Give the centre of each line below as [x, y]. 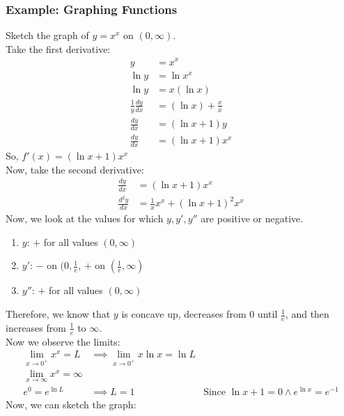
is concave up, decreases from [184, 314]
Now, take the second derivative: [75, 169]
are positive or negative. [252, 218]
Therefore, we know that [58, 314]
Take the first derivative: [58, 48]
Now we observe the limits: [63, 341]
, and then [307, 314]
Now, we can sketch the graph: [71, 404]
